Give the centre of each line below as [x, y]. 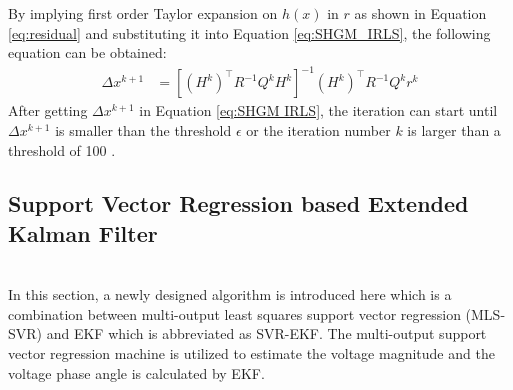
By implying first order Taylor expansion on [143, 13]
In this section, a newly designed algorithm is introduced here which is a [230, 294]
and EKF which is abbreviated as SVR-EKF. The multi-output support [266, 333]
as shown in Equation [420, 13]
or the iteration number [318, 129]
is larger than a [454, 129]
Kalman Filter [83, 232]
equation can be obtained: [87, 52]
